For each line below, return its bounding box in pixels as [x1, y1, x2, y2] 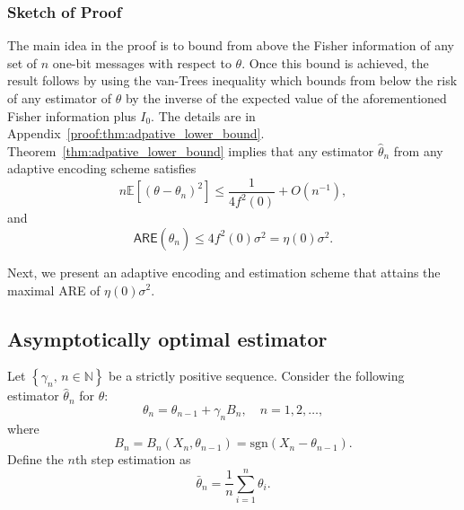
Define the [7, 450, 64, 469]
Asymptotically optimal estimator [7, 324, 328, 352]
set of [7, 53, 38, 72]
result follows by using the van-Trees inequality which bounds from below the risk [7, 71, 458, 90]
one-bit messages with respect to [52, 53, 232, 72]
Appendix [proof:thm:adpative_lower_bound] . [7, 124, 265, 143]
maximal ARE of [7, 280, 101, 299]
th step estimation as [74, 450, 191, 469]
